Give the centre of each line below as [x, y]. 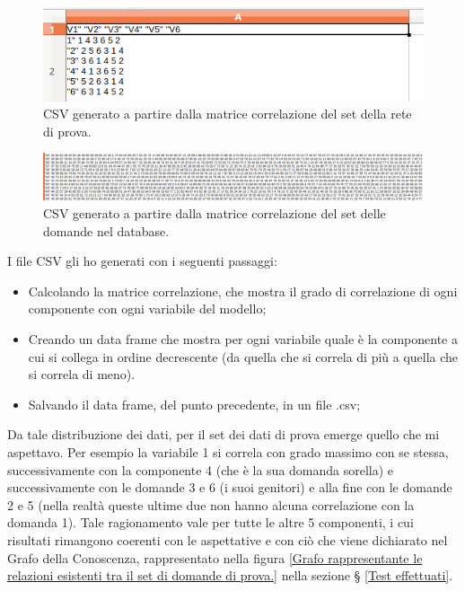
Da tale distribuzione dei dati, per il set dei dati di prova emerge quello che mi [224, 434]
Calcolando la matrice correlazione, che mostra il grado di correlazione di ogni [243, 291]
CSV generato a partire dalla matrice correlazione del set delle [215, 213]
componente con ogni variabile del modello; [147, 309]
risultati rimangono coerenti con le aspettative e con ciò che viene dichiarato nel [228, 539]
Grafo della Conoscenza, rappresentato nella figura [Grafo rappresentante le [215, 557]
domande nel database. [106, 230]
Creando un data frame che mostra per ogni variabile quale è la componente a [243, 339]
